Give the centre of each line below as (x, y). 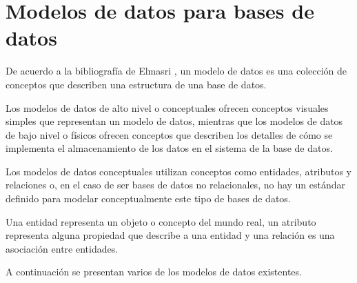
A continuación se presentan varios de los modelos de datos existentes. (154, 272)
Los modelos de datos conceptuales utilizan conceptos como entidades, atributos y (179, 171)
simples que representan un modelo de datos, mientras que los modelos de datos (174, 121)
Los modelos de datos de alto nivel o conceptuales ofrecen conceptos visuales (167, 107)
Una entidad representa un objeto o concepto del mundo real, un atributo (161, 221)
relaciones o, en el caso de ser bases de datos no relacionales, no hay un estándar (176, 185)
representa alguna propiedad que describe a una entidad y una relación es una (170, 235)
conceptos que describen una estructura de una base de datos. (136, 84)
